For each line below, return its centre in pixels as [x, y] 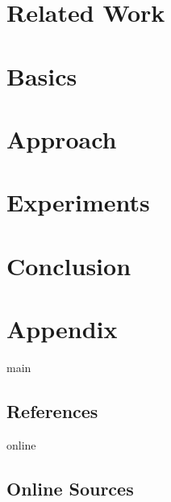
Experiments [78, 202]
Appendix [62, 329]
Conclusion [69, 265]
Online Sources [70, 488]
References [52, 410]
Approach [62, 138]
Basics [42, 75]
